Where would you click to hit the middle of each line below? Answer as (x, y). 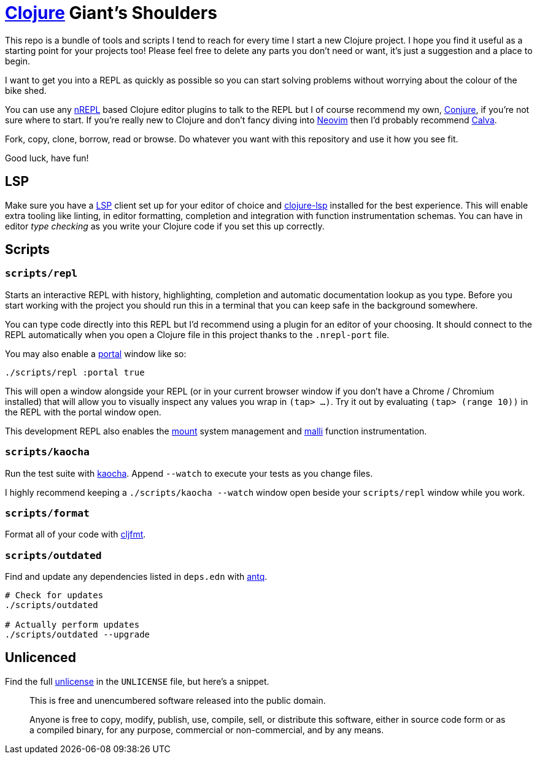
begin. (18, 61)
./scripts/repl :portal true (75, 372)
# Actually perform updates (72, 625)
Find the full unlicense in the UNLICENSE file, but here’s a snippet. (137, 681)
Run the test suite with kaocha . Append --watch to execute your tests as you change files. (189, 473)
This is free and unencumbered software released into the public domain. (178, 700)
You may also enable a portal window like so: (96, 353)
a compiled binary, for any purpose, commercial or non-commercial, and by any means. (207, 730)
